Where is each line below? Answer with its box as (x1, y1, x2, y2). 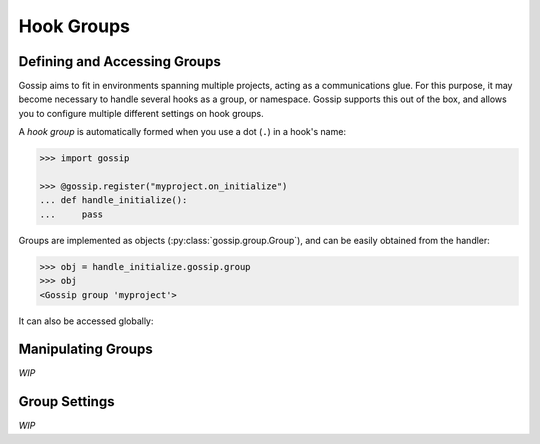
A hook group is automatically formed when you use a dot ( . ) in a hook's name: (18, 126, 347, 138)
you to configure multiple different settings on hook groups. (18, 107, 264, 119)
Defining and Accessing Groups (18, 53, 222, 70)
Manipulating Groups (18, 341, 154, 358)
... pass (39, 208, 104, 220)
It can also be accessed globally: (18, 315, 154, 327)
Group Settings (18, 393, 115, 410)
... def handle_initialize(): (39, 195, 188, 206)
